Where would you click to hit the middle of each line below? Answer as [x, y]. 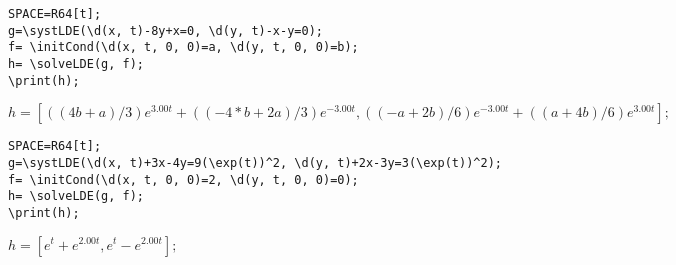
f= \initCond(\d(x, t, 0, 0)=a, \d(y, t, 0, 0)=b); [183, 47]
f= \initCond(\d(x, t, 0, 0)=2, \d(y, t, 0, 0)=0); [183, 179]
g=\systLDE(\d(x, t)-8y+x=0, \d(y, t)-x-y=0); [165, 30]
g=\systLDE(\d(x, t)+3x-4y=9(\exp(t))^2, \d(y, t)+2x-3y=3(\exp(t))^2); [255, 162]
